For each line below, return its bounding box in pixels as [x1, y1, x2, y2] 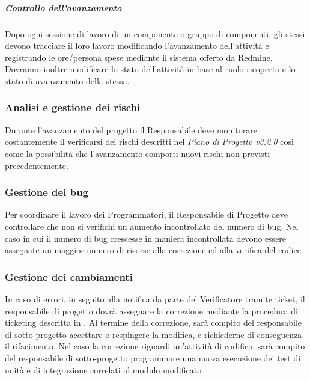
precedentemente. [5, 159, 68, 171]
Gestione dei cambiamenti [5, 269, 133, 284]
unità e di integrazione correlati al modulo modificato [5, 363, 202, 376]
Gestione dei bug [5, 185, 88, 200]
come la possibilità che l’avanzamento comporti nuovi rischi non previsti [5, 147, 270, 159]
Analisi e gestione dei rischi [5, 100, 141, 115]
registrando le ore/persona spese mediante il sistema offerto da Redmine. [5, 51, 273, 63]
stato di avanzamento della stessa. [5, 74, 130, 87]
